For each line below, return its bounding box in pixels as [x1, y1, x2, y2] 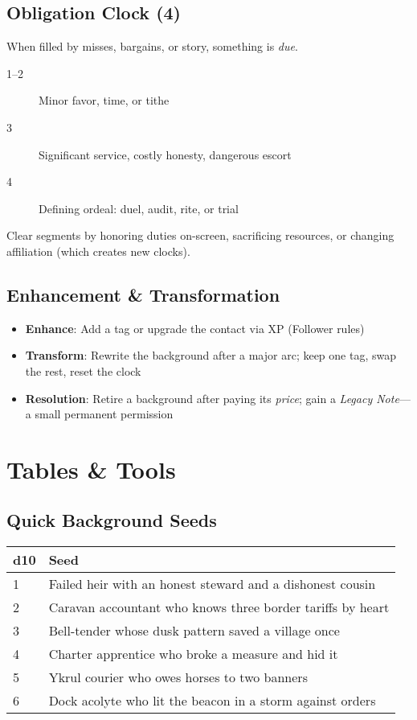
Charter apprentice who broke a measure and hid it [48, 644, 338, 664]
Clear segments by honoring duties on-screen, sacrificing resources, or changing [6, 227, 395, 244]
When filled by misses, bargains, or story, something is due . [6, 38, 298, 55]
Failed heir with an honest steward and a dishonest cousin [48, 574, 376, 594]
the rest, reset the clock [25, 362, 141, 379]
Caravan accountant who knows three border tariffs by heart [48, 598, 390, 617]
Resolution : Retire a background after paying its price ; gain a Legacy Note [25, 389, 399, 406]
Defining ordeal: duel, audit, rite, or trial [39, 200, 239, 216]
